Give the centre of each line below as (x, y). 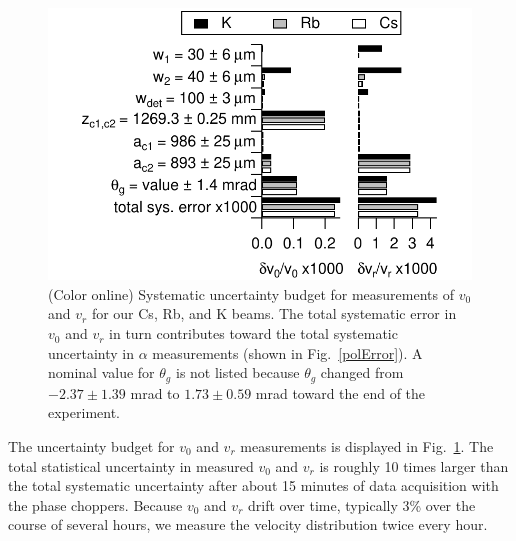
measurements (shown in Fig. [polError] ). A (287, 352)
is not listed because (237, 372)
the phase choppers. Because (95, 504)
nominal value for (101, 372)
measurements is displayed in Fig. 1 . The (367, 445)
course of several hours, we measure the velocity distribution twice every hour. (248, 524)
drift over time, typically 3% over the (361, 504)
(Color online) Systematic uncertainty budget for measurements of (251, 293)
